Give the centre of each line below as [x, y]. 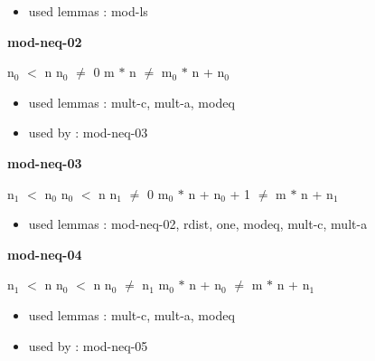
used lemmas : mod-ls [88, 11]
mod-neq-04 [45, 254]
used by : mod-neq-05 [88, 345]
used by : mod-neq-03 [88, 133]
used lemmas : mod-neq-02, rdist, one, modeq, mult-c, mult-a [198, 224]
